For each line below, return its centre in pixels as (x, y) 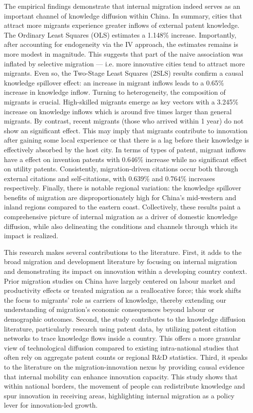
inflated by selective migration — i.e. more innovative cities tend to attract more (125, 63)
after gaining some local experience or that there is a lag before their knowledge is (126, 140)
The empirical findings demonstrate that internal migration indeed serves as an (122, 6)
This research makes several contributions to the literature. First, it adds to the (123, 252)
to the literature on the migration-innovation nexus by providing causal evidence (124, 366)
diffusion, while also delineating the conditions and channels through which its (121, 226)
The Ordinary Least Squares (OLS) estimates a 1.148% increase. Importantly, (120, 34)
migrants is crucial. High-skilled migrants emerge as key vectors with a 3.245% (121, 101)
